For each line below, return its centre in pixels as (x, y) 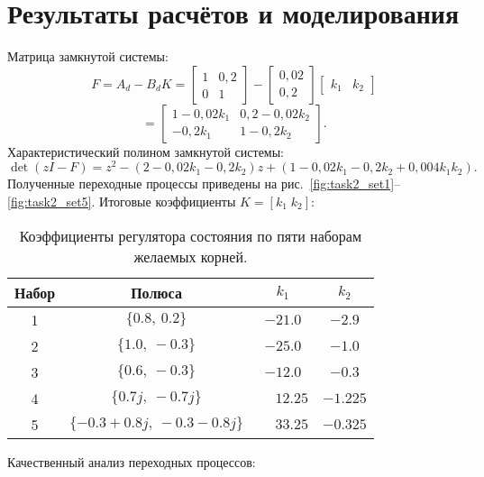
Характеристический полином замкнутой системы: (146, 151)
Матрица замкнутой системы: (88, 56)
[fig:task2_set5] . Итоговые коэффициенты (122, 201)
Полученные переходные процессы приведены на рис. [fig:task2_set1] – (204, 183)
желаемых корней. (191, 256)
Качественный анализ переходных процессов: (132, 461)
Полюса (156, 292)
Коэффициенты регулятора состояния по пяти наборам (191, 235)
